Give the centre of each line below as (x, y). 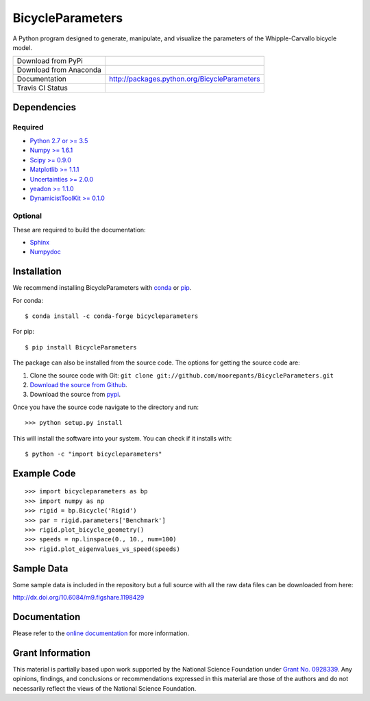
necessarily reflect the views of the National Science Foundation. (104, 688)
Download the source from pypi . (75, 395)
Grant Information (52, 653)
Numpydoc (45, 252)
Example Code (44, 473)
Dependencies (45, 107)
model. (22, 47)
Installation (37, 272)
